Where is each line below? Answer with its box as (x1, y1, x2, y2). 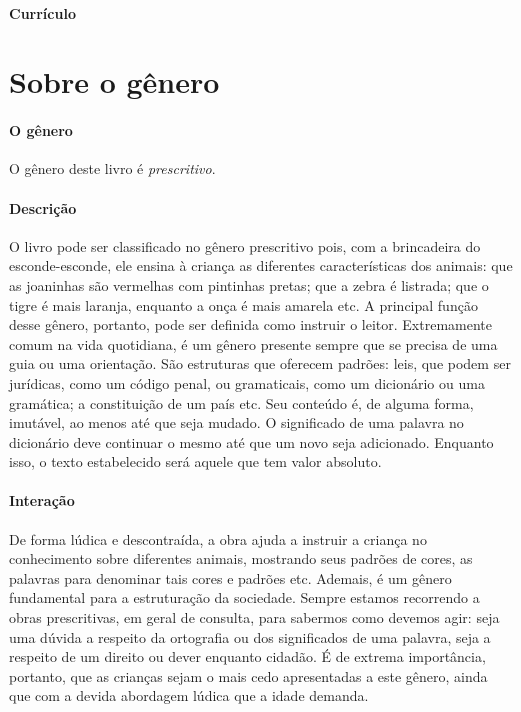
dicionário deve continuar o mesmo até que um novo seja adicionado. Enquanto (9, 431, 494, 452)
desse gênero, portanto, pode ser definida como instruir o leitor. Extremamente (9, 314, 492, 335)
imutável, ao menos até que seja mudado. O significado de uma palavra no (9, 412, 464, 433)
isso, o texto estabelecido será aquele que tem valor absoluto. (9, 451, 382, 472)
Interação (9, 490, 75, 511)
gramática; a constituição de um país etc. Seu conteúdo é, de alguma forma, (9, 392, 474, 413)
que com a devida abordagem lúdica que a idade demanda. (9, 685, 369, 706)
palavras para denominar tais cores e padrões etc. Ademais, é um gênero (9, 567, 452, 588)
